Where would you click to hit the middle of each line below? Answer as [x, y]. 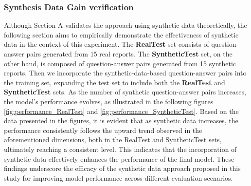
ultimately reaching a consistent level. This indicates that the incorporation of [120, 149]
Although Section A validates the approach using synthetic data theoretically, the [125, 25]
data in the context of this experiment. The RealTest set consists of [107, 44]
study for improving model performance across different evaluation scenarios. [118, 177]
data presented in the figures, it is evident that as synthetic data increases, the [121, 121]
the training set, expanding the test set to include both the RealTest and [115, 82]
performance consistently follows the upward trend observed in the [103, 130]
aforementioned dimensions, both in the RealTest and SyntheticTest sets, [113, 139]
